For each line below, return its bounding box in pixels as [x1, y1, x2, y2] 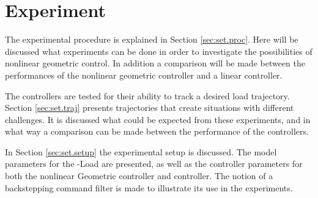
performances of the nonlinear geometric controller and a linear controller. [5, 68, 283, 81]
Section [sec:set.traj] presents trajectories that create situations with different [5, 101, 294, 114]
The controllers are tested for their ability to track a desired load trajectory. [5, 89, 290, 102]
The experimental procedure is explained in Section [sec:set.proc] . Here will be [5, 33, 298, 46]
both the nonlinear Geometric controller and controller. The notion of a [5, 169, 273, 182]
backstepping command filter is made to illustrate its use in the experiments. [5, 181, 293, 194]
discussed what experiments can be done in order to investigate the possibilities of [5, 44, 312, 57]
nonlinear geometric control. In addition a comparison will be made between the [5, 57, 306, 69]
